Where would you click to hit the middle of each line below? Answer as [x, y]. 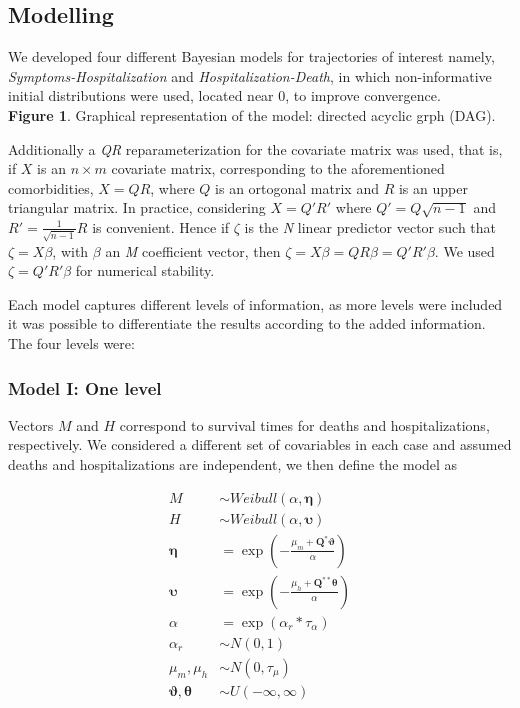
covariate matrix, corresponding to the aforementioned [278, 168]
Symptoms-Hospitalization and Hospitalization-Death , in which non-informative [250, 75]
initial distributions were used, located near [141, 95]
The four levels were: [71, 343]
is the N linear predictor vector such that [370, 226]
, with [70, 250]
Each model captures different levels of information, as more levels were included [255, 303]
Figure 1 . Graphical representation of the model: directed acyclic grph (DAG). [252, 114]
